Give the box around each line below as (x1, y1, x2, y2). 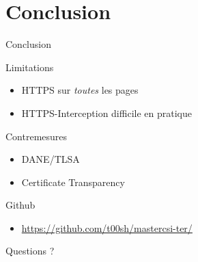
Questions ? (5, 244, 55, 258)
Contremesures (5, 129, 68, 143)
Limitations (5, 60, 54, 74)
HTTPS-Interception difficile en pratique (21, 105, 192, 120)
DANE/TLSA (21, 152, 80, 166)
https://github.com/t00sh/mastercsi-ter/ (21, 220, 193, 235)
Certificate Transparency (21, 174, 125, 189)
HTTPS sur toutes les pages (21, 83, 139, 97)
